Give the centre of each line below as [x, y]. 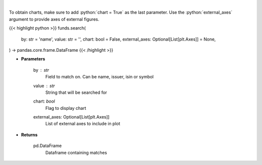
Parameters [33, 59]
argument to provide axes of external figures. [54, 19]
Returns [29, 135]
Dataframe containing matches [76, 152]
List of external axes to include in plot [83, 124]
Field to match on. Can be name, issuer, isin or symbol [99, 77]
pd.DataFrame [48, 146]
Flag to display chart [66, 108]
